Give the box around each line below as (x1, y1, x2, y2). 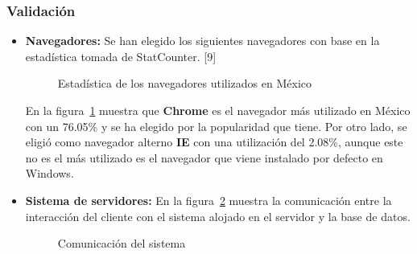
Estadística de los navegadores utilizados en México (57, 75, 312, 92)
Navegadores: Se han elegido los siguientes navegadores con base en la (25, 32, 380, 49)
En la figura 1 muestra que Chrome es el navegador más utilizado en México (25, 102, 411, 118)
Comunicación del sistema (57, 235, 186, 252)
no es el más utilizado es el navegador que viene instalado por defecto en (25, 149, 383, 166)
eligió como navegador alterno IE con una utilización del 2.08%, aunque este (25, 133, 403, 150)
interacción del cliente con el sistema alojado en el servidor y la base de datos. (25, 207, 411, 224)
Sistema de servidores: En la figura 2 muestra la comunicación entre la (25, 191, 392, 208)
